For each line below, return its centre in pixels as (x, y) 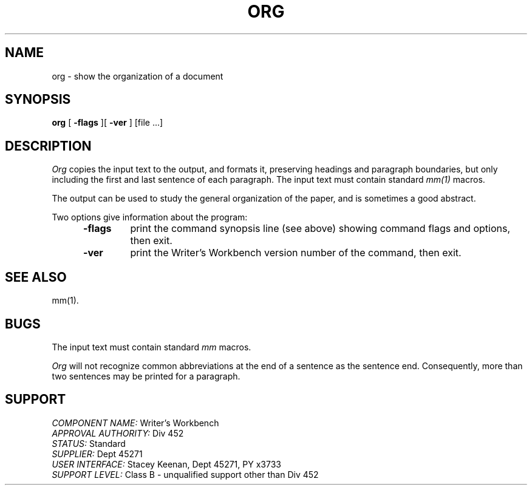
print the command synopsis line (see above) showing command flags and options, (320, 229)
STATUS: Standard (89, 443)
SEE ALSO (36, 277)
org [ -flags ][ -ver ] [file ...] (107, 123)
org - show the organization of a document (138, 76)
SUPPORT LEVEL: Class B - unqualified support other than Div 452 (185, 474)
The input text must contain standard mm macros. (152, 347)
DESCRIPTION (48, 146)
